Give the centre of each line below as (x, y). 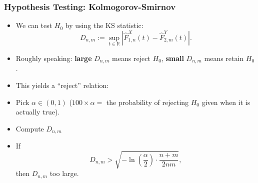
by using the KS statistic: (104, 25)
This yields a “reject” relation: (62, 85)
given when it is (226, 102)
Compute (30, 128)
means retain (224, 58)
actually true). (38, 112)
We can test (34, 25)
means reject (131, 58)
